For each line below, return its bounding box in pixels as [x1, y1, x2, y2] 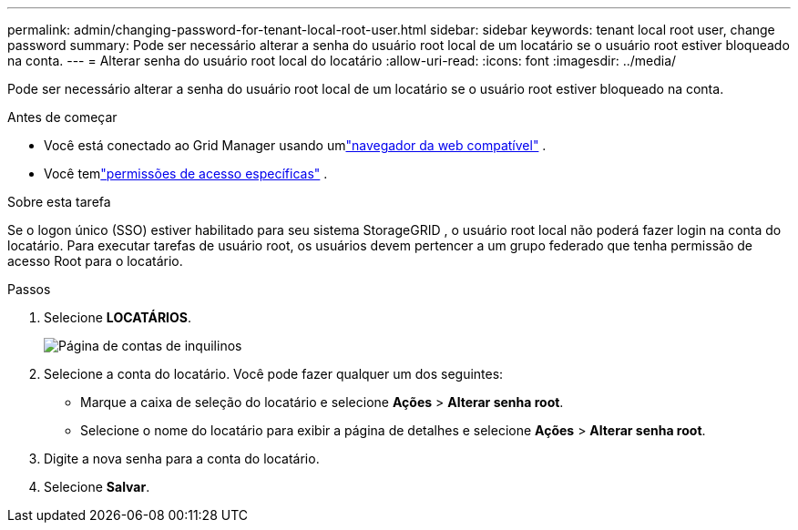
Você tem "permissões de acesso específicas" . [44, 166, 328, 181]
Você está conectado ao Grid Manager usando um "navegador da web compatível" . [44, 138, 547, 153]
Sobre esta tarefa [7, 194, 111, 209]
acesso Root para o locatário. [7, 253, 183, 269]
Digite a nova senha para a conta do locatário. [44, 451, 320, 466]
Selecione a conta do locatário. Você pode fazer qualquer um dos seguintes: [44, 366, 504, 382]
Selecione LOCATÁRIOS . [44, 310, 192, 325]
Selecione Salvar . [44, 479, 150, 494]
